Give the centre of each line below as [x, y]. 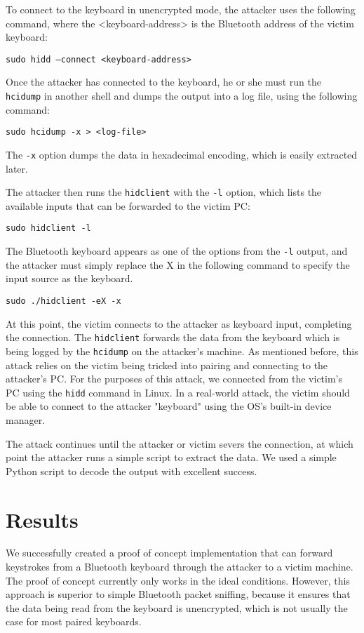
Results [42, 519]
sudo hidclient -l [48, 228]
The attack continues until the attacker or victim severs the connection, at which [180, 443]
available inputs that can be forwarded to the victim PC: [128, 205]
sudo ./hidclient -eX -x [63, 301]
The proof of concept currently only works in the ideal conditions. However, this [178, 580]
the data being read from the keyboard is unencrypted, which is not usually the [177, 607]
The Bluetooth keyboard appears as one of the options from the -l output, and [177, 251]
